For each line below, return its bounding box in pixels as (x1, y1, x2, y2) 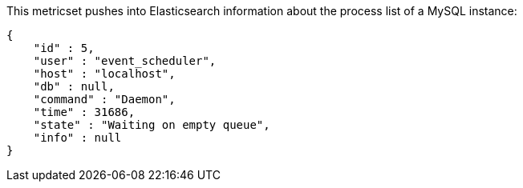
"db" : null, (33, 80, 115, 93)
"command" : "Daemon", (33, 93, 176, 106)
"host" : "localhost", (33, 67, 176, 80)
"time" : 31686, (33, 106, 136, 118)
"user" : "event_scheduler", (33, 54, 217, 67)
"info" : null (33, 131, 122, 144)
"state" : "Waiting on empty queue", (33, 118, 270, 131)
